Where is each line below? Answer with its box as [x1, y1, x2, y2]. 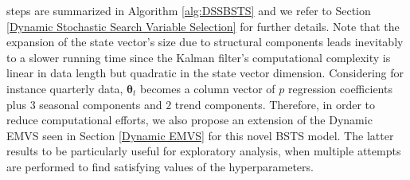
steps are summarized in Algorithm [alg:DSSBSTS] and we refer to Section [6, 2, 371, 18]
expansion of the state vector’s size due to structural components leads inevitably [6, 33, 404, 50]
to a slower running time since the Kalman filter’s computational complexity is [6, 49, 391, 65]
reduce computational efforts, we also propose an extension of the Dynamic [6, 112, 373, 128]
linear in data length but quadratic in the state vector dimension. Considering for [6, 65, 404, 81]
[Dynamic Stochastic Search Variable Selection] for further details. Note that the [6, 18, 400, 34]
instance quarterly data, [6, 80, 123, 96]
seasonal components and [39, 96, 162, 112]
